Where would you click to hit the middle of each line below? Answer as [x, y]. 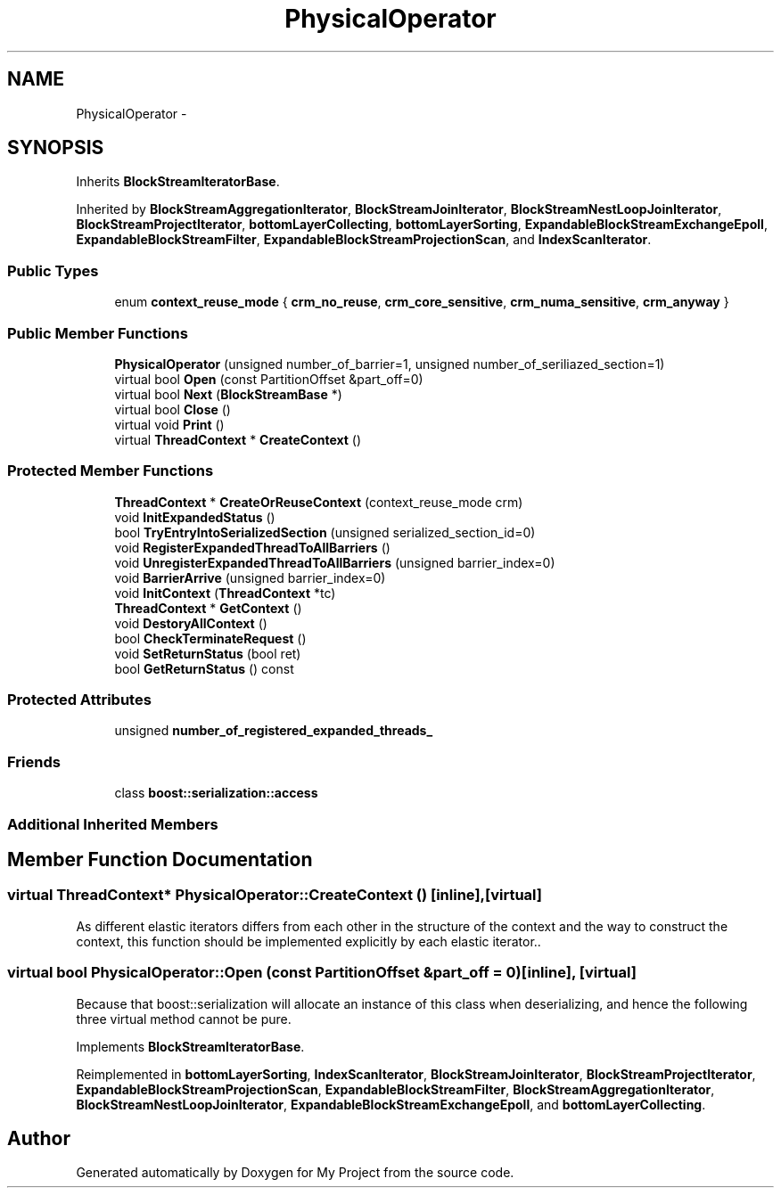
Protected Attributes [79, 700]
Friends [34, 761]
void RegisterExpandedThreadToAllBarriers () [252, 547]
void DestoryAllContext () [191, 623]
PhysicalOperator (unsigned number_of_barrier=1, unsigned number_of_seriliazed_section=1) [390, 364]
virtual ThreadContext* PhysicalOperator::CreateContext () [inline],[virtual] [275, 895]
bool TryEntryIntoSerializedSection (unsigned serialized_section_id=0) [325, 532]
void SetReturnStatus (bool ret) [208, 653]
